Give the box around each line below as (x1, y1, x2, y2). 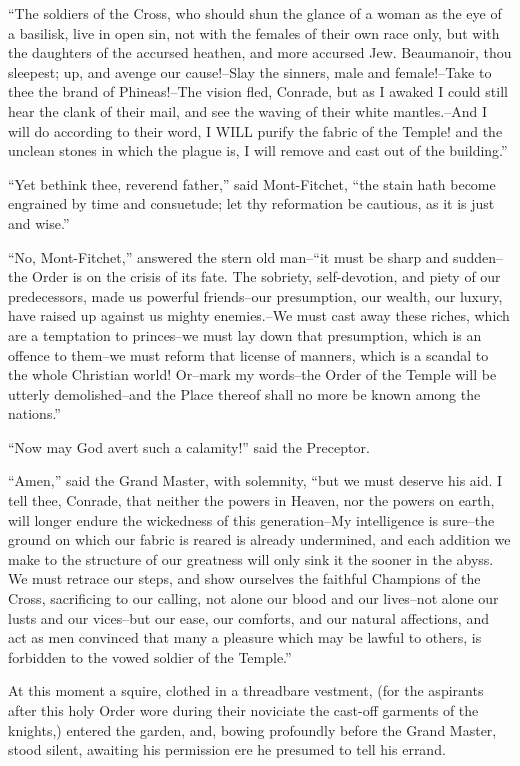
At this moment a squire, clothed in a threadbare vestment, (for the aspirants (8, 680, 484, 701)
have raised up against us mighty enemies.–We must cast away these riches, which (8, 305, 510, 326)
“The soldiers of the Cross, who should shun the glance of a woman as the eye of (8, 3, 502, 23)
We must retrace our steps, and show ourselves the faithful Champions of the (8, 568, 481, 589)
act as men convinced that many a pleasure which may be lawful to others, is (8, 627, 482, 648)
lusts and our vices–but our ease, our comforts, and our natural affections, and (8, 607, 489, 628)
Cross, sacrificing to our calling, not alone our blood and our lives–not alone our (8, 588, 499, 609)
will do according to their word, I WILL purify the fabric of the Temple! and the (8, 120, 503, 141)
